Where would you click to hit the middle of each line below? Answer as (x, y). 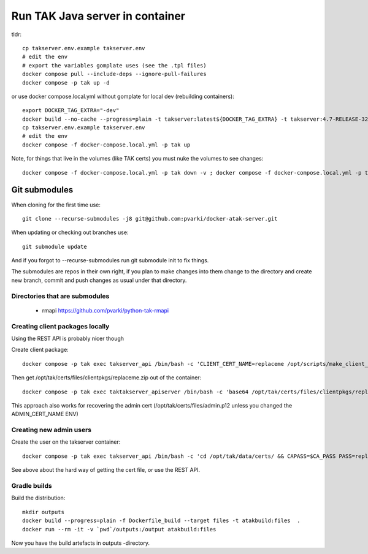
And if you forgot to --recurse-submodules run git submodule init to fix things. (110, 260)
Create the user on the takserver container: (66, 442)
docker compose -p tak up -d (66, 82)
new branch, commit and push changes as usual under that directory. (99, 280)
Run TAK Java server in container (98, 16)
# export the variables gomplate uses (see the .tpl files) (114, 65)
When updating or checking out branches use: (70, 232)
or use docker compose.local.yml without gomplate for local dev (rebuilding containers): (123, 96)
